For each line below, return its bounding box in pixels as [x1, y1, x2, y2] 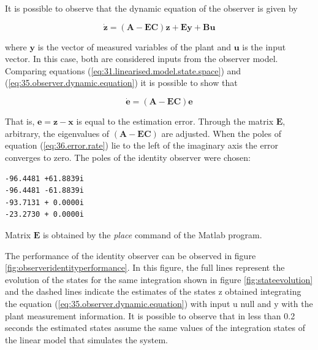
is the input [242, 40, 286, 53]
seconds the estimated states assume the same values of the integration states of [5, 321, 305, 334]
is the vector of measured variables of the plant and [37, 40, 231, 53]
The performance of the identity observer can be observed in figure [5, 249, 256, 262]
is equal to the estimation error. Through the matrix [76, 115, 274, 128]
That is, [5, 115, 35, 128]
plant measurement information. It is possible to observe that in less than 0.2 [5, 309, 295, 322]
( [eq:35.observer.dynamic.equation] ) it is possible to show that [5, 76, 238, 89]
